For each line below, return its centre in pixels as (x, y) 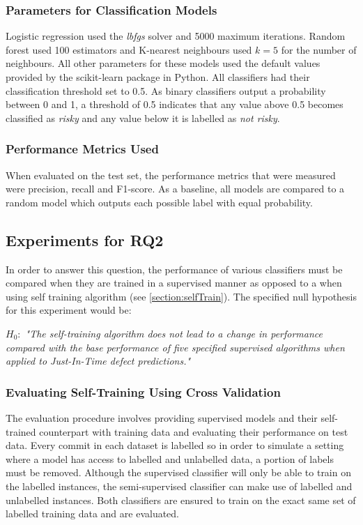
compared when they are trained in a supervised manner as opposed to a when (174, 283)
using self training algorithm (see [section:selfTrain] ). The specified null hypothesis (181, 296)
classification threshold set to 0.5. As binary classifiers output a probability (166, 90)
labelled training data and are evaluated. (93, 513)
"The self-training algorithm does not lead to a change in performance (174, 333)
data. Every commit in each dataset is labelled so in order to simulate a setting (175, 445)
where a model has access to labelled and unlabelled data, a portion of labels (170, 458)
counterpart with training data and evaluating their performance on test (194, 431)
